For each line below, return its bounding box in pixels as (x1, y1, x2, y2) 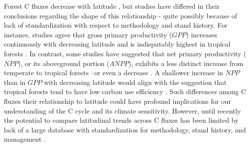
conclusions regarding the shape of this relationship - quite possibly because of (4, 10, 237, 20)
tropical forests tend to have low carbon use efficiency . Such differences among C (4, 86, 246, 97)
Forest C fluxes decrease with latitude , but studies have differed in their (4, 1, 220, 11)
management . (4, 134, 46, 144)
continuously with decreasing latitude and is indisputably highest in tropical (4, 39, 231, 49)
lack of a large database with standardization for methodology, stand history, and (4, 124, 246, 134)
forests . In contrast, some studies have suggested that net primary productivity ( (4, 48, 246, 58)
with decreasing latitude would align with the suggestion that (44, 77, 227, 87)
